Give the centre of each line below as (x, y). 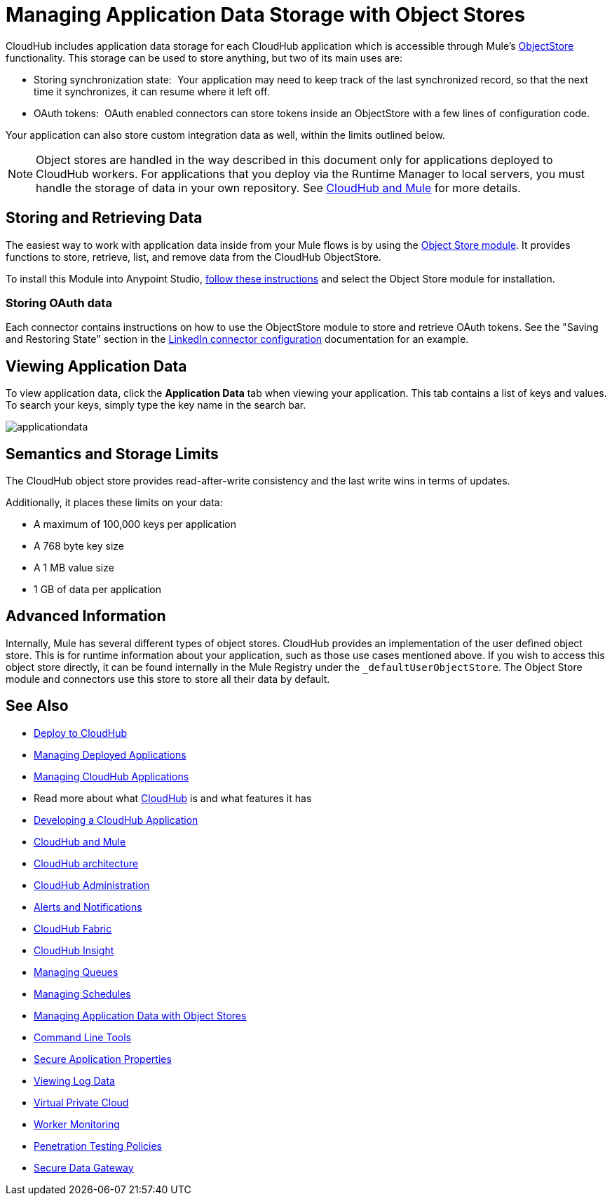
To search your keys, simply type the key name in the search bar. (156, 405)
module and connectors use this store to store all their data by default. (168, 679)
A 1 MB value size (74, 568)
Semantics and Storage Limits (112, 454)
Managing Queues (76, 972)
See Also (37, 706)
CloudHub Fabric (73, 928)
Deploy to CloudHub (81, 733)
